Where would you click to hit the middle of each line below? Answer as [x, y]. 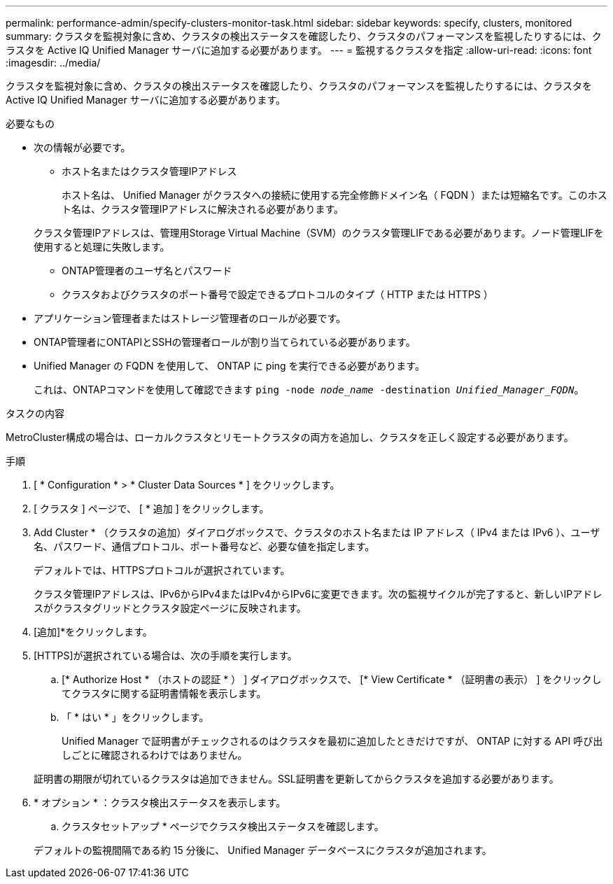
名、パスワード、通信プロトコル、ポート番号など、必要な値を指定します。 [204, 546]
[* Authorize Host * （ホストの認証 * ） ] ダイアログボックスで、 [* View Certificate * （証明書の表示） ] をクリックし [332, 679]
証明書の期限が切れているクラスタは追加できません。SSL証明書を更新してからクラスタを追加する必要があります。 [296, 779]
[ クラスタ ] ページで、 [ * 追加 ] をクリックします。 [152, 508]
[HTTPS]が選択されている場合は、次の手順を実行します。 [165, 655]
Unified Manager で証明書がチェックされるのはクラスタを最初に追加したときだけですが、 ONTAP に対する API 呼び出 [332, 741]
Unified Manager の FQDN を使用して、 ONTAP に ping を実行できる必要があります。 [229, 366]
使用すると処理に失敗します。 [102, 247]
